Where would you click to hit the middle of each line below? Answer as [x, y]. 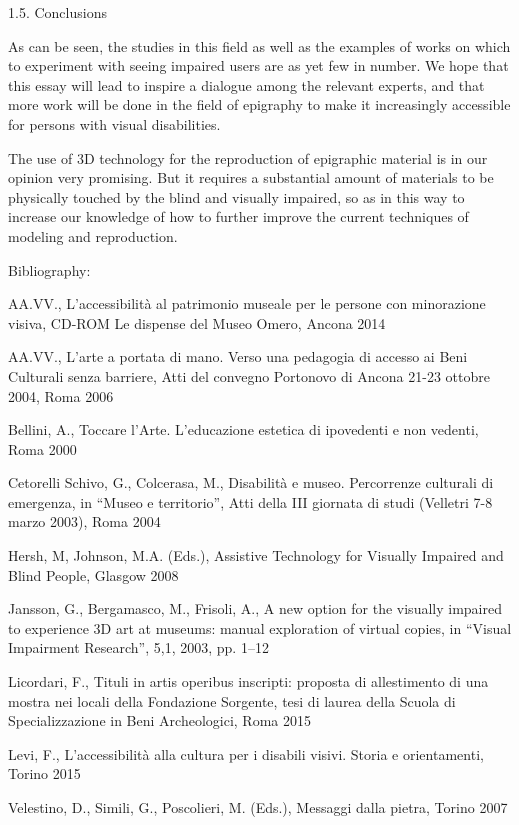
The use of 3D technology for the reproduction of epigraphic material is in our [248, 157]
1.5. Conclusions [57, 12]
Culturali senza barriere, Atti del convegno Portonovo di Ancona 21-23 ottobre [249, 375]
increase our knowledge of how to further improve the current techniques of [238, 216]
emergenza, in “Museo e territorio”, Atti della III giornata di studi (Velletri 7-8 [250, 501]
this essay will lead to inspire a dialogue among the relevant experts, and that [246, 84]
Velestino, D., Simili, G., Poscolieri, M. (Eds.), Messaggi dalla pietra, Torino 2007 [258, 807]
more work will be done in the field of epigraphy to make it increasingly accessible [259, 104]
